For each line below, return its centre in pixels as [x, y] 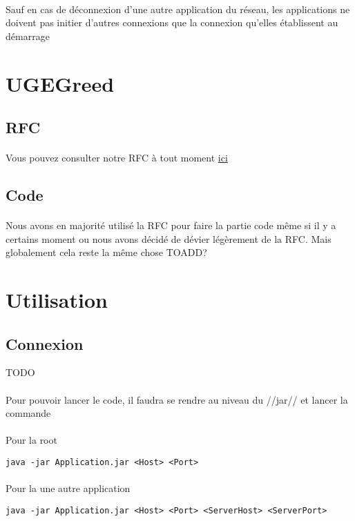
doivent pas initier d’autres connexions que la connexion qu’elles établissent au [172, 22]
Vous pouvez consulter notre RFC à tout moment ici [117, 158]
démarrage [28, 36]
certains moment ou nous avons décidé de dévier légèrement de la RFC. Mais [169, 238]
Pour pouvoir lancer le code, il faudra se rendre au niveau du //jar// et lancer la [177, 399]
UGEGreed [60, 83]
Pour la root [31, 440]
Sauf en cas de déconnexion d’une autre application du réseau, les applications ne [178, 9]
